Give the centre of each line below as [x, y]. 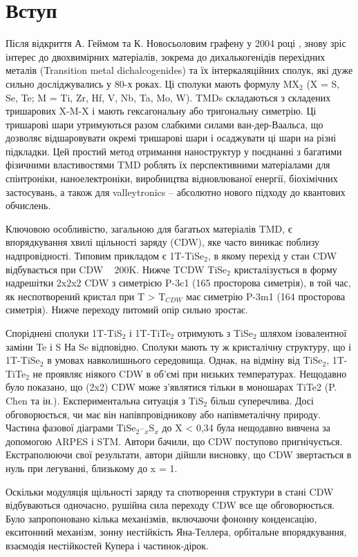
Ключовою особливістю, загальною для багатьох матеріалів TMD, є [149, 228]
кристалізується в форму [285, 269]
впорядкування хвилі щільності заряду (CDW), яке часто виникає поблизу [162, 242]
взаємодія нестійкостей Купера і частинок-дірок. [107, 545]
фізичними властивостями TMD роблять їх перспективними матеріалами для [168, 165]
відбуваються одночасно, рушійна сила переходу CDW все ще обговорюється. [170, 505]
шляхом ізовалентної [303, 333]
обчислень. [28, 205]
